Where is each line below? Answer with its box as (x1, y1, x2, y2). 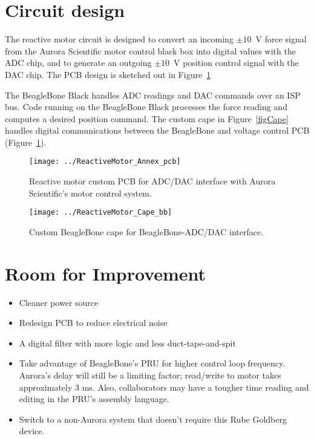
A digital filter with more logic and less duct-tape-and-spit (19, 336, 236, 349)
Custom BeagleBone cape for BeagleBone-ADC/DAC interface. (29, 225, 264, 238)
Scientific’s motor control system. (29, 186, 152, 199)
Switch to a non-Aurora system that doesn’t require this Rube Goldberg (19, 412, 287, 425)
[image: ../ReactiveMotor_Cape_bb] (29, 208, 172, 217)
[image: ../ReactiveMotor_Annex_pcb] (29, 157, 181, 166)
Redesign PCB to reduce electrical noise (19, 316, 168, 329)
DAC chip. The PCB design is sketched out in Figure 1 (5, 68, 211, 80)
